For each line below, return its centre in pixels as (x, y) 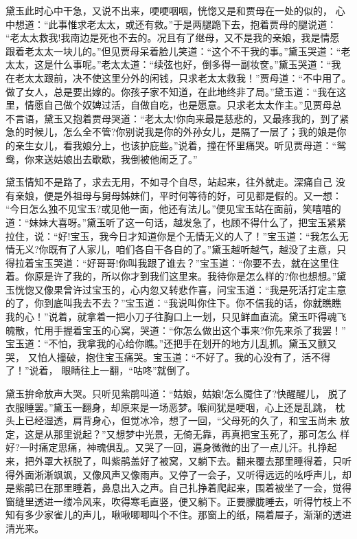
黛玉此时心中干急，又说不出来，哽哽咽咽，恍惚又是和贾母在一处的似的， (169, 10)
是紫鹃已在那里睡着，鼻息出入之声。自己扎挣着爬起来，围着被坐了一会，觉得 (178, 488)
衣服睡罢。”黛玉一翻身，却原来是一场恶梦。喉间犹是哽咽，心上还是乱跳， (169, 407)
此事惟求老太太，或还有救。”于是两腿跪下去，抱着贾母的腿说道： (193, 24)
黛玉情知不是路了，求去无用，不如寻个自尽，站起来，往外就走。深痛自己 (169, 182)
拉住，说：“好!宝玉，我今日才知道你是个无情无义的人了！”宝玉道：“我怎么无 (177, 235)
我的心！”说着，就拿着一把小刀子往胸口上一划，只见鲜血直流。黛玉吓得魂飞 (176, 317)
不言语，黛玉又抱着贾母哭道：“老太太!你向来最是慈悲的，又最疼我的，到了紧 (177, 118)
